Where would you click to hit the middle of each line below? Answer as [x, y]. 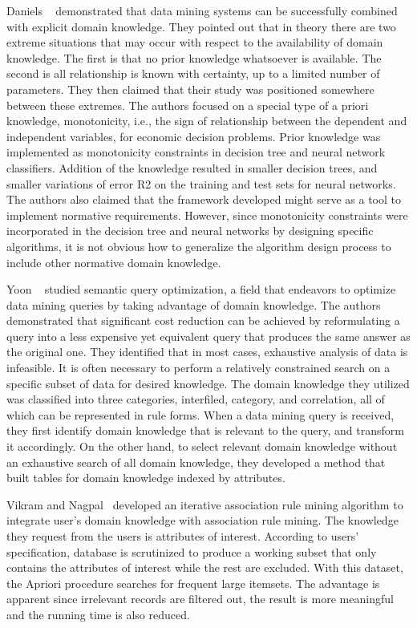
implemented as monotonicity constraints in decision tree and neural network [196, 152]
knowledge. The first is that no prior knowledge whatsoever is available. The [194, 57]
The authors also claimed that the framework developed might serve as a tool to [204, 199]
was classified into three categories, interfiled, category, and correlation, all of [196, 399]
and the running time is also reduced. [98, 614]
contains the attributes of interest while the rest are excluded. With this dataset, [205, 567]
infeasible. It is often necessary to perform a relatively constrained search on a [198, 368]
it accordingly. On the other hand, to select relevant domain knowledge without [202, 446]
